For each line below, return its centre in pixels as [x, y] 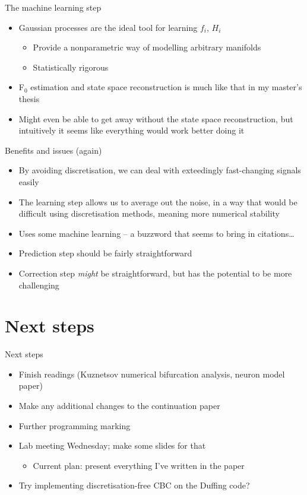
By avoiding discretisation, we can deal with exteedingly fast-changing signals [160, 170]
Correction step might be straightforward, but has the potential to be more [155, 273]
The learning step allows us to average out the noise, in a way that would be [158, 202]
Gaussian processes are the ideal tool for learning [108, 27]
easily [29, 181]
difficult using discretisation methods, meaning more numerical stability [149, 213]
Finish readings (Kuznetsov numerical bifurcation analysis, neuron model [152, 374]
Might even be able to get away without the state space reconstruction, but [156, 118]
